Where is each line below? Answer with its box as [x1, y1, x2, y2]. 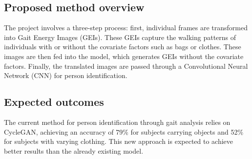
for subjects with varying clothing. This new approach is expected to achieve [4, 136, 233, 146]
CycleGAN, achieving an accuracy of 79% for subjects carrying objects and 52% [4, 126, 244, 137]
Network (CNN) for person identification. [4, 70, 127, 80]
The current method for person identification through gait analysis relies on [4, 117, 231, 127]
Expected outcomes [4, 94, 104, 109]
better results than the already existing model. [4, 145, 144, 156]
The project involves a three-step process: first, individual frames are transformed [4, 22, 248, 33]
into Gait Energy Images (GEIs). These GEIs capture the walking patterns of [4, 32, 236, 42]
